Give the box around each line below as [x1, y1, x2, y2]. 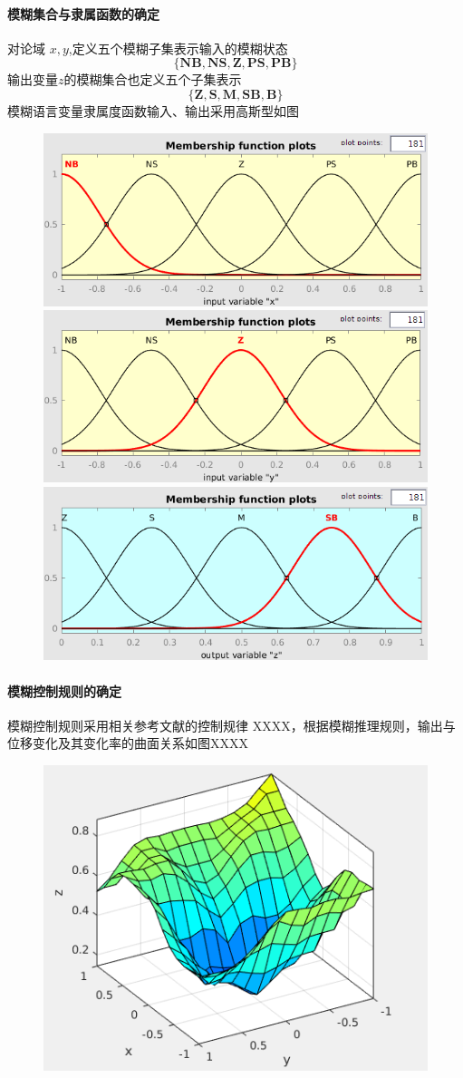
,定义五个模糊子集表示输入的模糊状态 [68, 38, 288, 57]
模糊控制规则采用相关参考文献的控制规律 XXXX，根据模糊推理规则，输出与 [7, 715, 456, 734]
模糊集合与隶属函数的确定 [7, 4, 159, 23]
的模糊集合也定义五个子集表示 [63, 70, 242, 89]
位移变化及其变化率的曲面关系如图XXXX [7, 733, 248, 753]
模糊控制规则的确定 [7, 681, 121, 700]
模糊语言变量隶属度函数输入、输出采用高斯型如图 [7, 101, 299, 120]
